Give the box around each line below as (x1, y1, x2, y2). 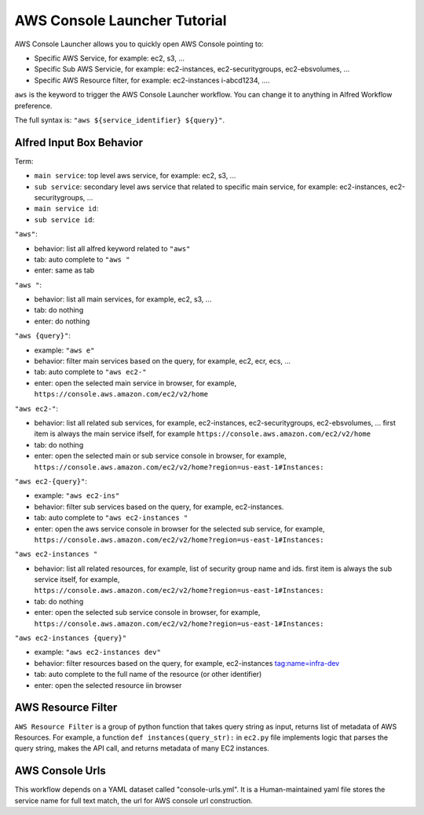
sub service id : (34, 214, 95, 224)
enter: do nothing (34, 316, 90, 326)
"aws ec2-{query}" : (14, 476, 88, 486)
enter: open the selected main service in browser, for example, (34, 378, 237, 388)
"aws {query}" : (14, 331, 71, 341)
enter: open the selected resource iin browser (34, 680, 182, 690)
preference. (14, 101, 53, 110)
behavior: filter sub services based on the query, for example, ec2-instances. (34, 502, 284, 511)
